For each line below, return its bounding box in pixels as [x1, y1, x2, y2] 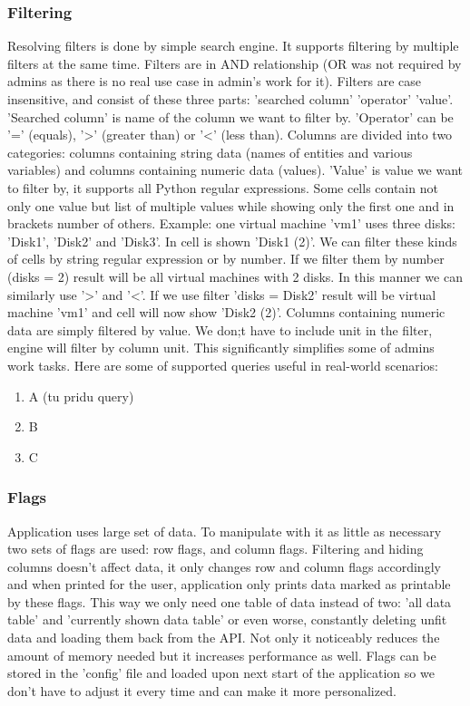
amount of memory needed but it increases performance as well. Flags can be [7, 645, 436, 664]
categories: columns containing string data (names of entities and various [7, 142, 413, 161]
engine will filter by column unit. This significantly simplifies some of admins [7, 338, 435, 357]
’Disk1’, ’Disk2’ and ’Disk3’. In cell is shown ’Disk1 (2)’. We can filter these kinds [7, 231, 457, 250]
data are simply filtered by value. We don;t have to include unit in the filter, [7, 320, 433, 339]
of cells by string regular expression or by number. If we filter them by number [7, 249, 445, 268]
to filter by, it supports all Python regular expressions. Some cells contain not [7, 178, 438, 197]
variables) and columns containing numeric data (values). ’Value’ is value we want [7, 160, 464, 179]
